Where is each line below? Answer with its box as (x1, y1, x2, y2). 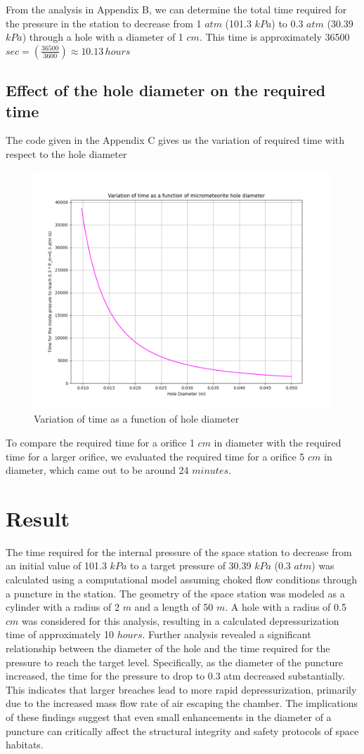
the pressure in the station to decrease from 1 (6, 15, 202, 30)
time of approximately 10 (6, 627, 115, 642)
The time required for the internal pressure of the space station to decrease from (6, 544, 352, 559)
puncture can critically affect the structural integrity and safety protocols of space (6, 723, 359, 738)
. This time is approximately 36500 (199, 29, 350, 44)
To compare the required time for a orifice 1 (6, 435, 195, 449)
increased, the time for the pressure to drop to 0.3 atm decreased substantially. (6, 668, 345, 683)
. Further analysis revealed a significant (142, 627, 311, 642)
